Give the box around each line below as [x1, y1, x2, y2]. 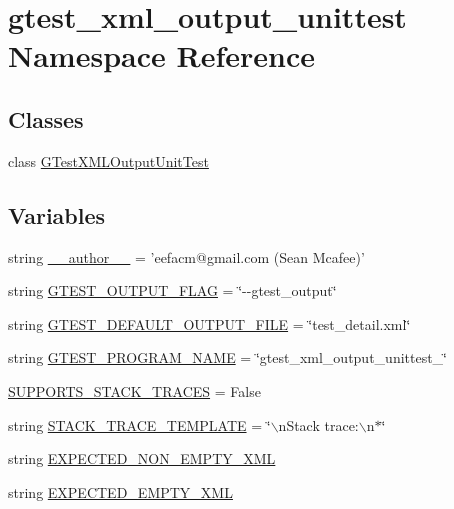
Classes [8, 103, 84, 134]
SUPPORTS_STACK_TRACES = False [8, 380, 261, 401]
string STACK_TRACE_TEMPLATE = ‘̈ [8, 414, 271, 435]
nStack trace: [278, 414, 359, 435]
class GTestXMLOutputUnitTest [8, 150, 209, 171]
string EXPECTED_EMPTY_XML [8, 481, 233, 502]
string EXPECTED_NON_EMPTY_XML [8, 448, 276, 469]
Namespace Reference [8, 35, 315, 76]
